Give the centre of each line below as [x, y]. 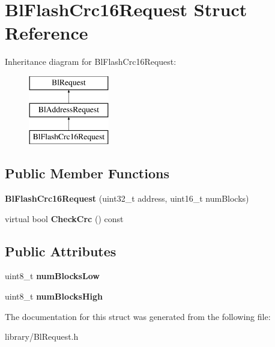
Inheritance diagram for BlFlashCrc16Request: [91, 62]
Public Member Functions [87, 173]
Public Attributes [61, 251]
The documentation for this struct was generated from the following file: [138, 316]
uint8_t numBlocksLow [52, 276]
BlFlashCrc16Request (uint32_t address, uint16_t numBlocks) [127, 198]
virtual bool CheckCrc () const [64, 218]
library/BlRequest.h [42, 336]
